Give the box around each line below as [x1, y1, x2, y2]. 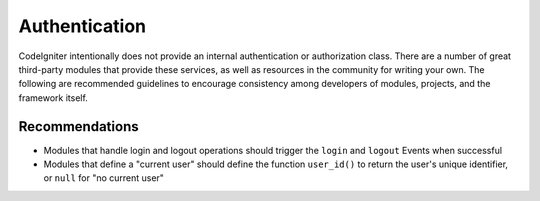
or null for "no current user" [43, 172, 165, 184]
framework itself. [18, 91, 89, 104]
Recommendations [18, 118, 139, 135]
